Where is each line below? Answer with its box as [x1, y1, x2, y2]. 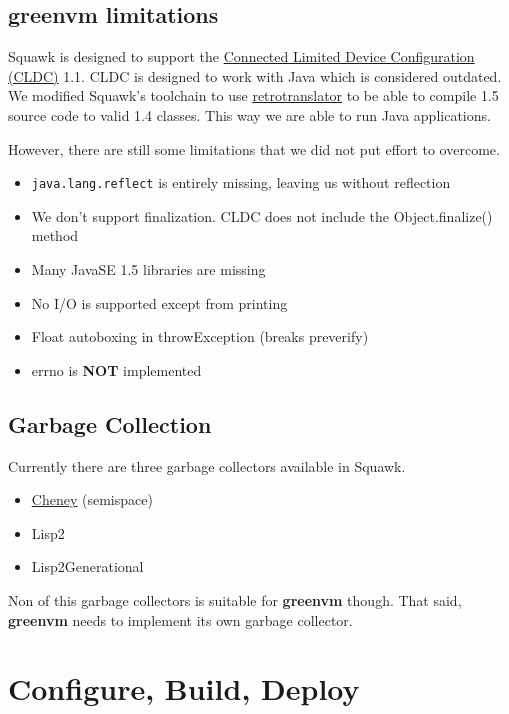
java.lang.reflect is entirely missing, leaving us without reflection [31, 172, 451, 193]
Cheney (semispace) [31, 489, 153, 510]
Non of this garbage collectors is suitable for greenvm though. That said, [8, 589, 462, 610]
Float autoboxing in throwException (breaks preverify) [31, 326, 369, 347]
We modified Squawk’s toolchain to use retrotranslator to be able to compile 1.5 [8, 85, 499, 106]
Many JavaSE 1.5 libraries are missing [31, 259, 266, 280]
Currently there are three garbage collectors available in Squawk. [8, 455, 406, 476]
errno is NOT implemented [31, 359, 202, 380]
